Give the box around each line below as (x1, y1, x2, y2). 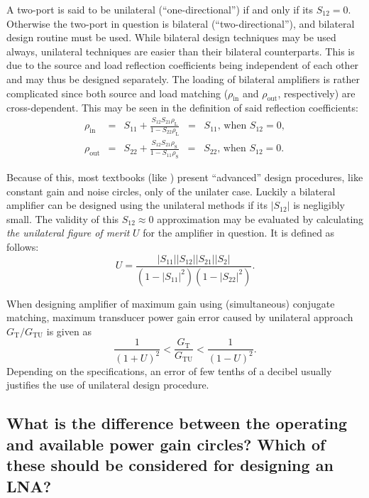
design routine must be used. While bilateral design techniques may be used (6, 30, 336, 45)
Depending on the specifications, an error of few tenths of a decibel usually (6, 363, 332, 378)
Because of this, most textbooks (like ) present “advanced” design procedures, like (6, 170, 363, 185)
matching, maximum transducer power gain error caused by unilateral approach (6, 310, 353, 325)
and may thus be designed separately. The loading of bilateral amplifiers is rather (6, 71, 360, 86)
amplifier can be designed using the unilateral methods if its (6, 197, 268, 212)
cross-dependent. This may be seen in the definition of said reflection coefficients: (6, 100, 358, 115)
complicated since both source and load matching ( (6, 85, 228, 100)
